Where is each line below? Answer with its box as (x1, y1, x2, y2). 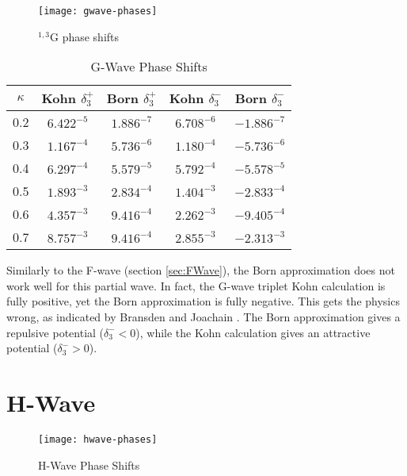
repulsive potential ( (6, 324, 105, 340)
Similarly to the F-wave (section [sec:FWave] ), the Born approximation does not (6, 262, 395, 278)
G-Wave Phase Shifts (90, 57, 207, 76)
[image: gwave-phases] (38, 6, 158, 17)
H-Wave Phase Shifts (38, 456, 140, 473)
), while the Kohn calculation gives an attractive (135, 324, 371, 340)
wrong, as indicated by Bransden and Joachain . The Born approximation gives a (6, 309, 401, 325)
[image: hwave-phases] (38, 433, 158, 445)
